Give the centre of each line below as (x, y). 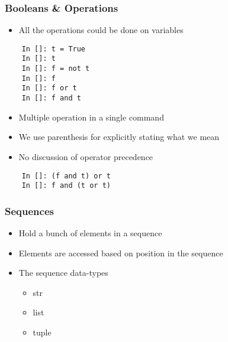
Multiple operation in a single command (91, 117)
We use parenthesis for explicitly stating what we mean (119, 137)
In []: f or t (49, 88)
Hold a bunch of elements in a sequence (90, 233)
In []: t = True (54, 49)
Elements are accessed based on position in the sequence (121, 253)
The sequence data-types (63, 273)
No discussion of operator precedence (86, 156)
